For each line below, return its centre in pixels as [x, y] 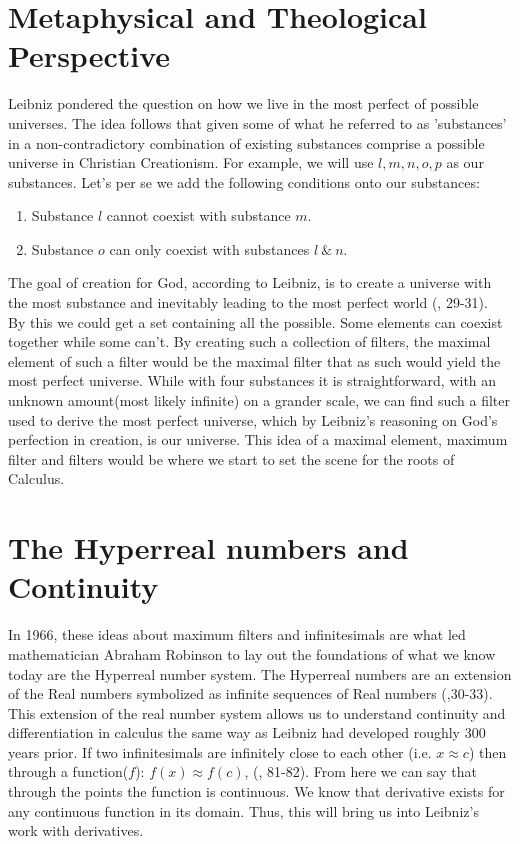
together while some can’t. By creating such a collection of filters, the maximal [249, 341]
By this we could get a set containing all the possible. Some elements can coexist [255, 321]
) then [487, 751]
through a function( [68, 771]
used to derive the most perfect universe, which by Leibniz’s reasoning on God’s [253, 419]
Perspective [89, 55]
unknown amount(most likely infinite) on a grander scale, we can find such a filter [259, 400]
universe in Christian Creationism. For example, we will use [191, 162]
